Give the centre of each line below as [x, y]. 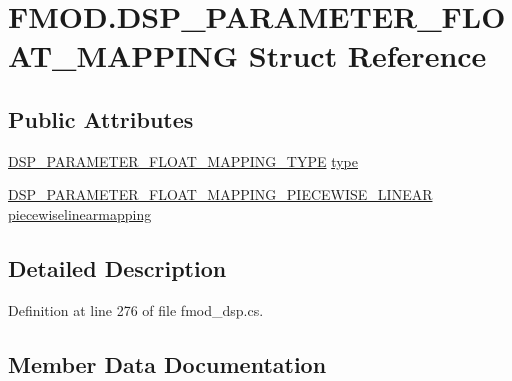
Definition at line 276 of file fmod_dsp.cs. [136, 309]
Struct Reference [367, 55]
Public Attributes [101, 118]
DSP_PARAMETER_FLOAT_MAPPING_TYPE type [183, 160]
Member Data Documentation [167, 363]
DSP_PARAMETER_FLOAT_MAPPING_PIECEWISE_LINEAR [220, 194]
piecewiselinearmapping [80, 213]
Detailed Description [117, 267]
